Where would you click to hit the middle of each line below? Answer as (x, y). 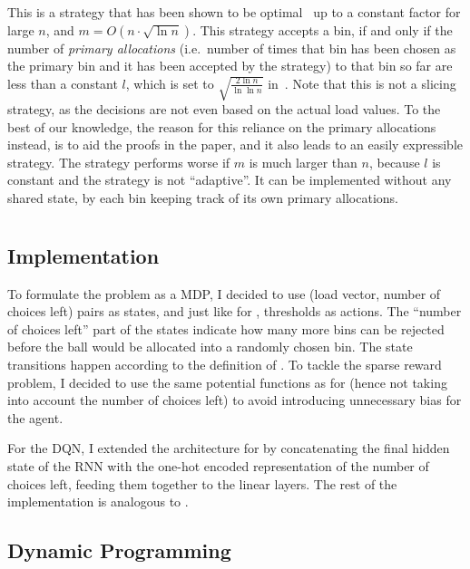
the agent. (35, 417)
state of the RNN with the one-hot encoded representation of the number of (218, 465)
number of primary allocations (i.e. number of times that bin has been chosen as (232, 48)
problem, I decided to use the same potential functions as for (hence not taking (227, 382)
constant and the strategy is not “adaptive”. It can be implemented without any (230, 180)
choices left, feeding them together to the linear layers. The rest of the (202, 483)
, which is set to (170, 83)
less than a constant (63, 83)
